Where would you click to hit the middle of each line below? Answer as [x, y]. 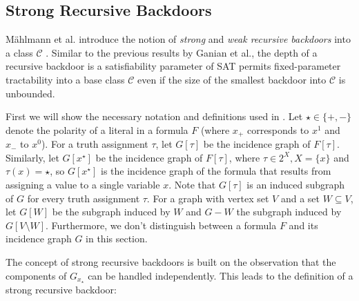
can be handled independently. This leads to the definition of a [221, 275]
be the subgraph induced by [111, 212]
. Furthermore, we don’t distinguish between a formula [161, 225]
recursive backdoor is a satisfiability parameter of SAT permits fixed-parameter [173, 66]
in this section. [117, 239]
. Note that [192, 184]
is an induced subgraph [296, 184]
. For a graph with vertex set [208, 198]
